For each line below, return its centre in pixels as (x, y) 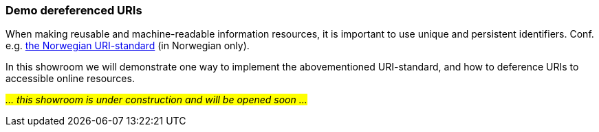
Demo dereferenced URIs (74, 10)
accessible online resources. (70, 79)
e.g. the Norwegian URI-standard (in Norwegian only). (128, 46)
